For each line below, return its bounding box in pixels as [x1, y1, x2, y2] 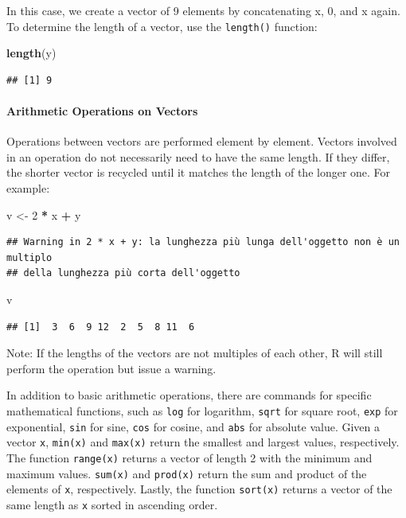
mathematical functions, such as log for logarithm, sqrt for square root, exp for [6, 402, 398, 419]
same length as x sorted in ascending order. [6, 496, 218, 512]
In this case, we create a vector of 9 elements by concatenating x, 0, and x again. [6, 2, 400, 18]
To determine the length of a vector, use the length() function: [6, 18, 318, 34]
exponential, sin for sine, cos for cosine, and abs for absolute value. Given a [6, 418, 380, 434]
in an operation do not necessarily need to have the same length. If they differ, [6, 148, 390, 165]
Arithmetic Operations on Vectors [6, 103, 198, 119]
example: [6, 180, 50, 197]
